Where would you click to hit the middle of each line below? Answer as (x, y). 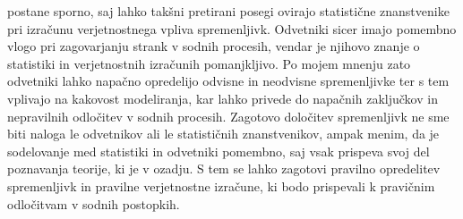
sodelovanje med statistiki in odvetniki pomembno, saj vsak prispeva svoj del (219, 151)
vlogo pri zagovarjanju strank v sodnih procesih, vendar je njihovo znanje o (214, 46)
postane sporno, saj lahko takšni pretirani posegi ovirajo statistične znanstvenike (228, 11)
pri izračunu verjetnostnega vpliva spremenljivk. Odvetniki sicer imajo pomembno (232, 28)
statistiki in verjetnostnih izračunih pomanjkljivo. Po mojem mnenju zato (209, 63)
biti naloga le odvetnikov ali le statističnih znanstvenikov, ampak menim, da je (223, 134)
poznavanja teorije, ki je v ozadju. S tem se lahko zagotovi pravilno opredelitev (224, 168)
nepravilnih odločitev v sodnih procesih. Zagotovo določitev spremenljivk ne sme (228, 116)
